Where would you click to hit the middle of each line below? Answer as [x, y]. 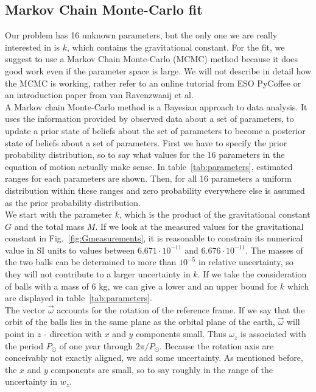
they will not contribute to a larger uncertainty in [98, 274]
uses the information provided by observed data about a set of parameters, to [149, 119]
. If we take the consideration [252, 274]
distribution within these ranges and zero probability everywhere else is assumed [155, 190]
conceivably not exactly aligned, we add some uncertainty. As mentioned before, [154, 358]
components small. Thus [181, 334]
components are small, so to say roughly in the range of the [162, 369]
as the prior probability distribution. [73, 202]
